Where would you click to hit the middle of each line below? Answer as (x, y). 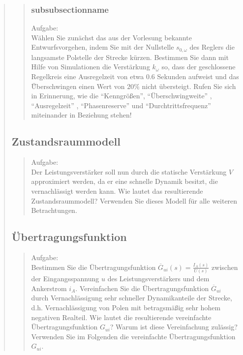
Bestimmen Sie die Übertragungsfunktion (93, 267)
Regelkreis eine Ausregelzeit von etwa (88, 76)
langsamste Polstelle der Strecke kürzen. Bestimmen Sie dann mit (130, 57)
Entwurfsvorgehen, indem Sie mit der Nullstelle (103, 47)
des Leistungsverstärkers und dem (158, 279)
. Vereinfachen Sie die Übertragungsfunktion (142, 288)
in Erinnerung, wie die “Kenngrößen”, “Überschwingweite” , (121, 96)
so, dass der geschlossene (198, 67)
